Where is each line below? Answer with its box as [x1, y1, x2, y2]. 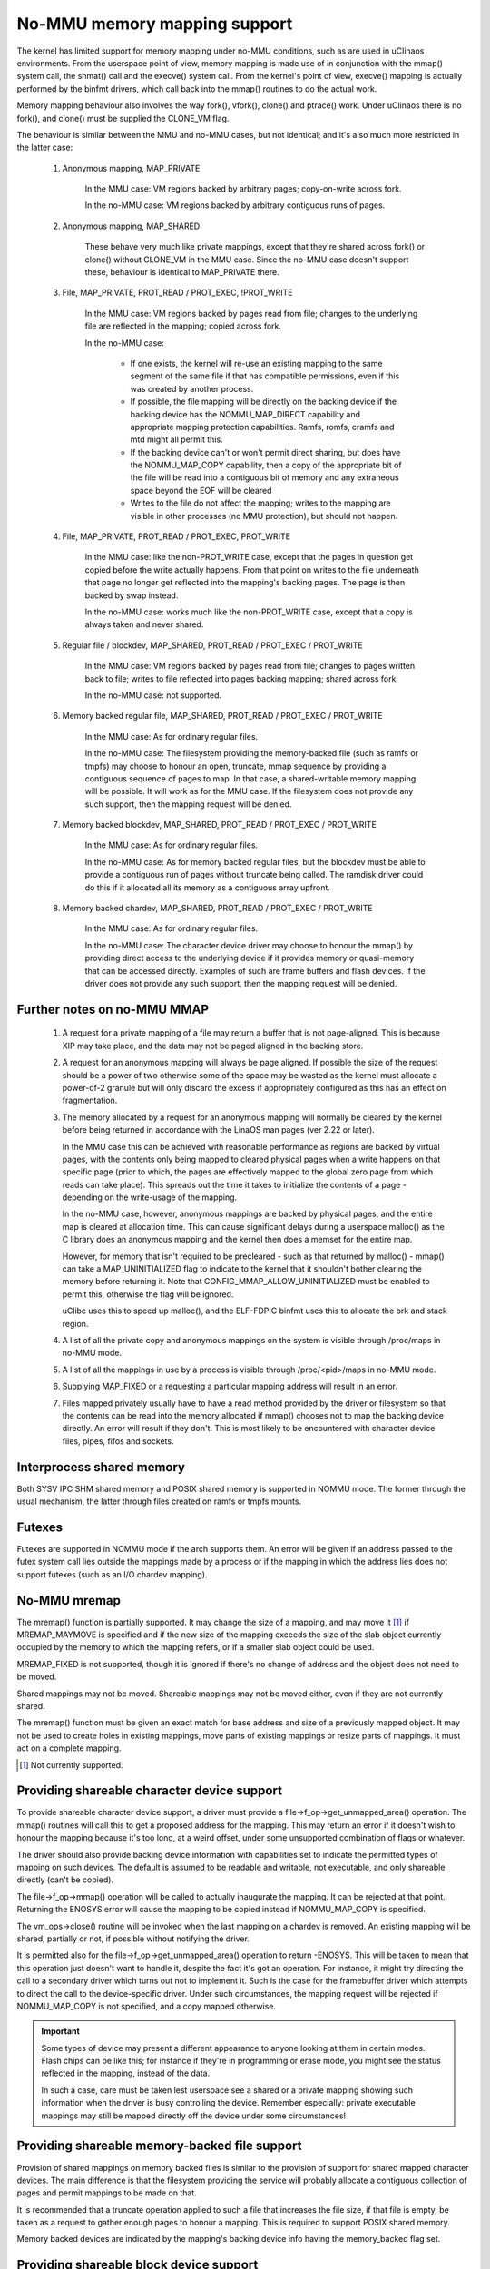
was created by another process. [130, 383, 254, 394]
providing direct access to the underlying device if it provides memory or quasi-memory [84, 953, 415, 964]
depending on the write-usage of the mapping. [62, 1192, 238, 1203]
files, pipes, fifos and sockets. [62, 1435, 174, 1447]
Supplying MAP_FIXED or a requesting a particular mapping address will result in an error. [62, 1380, 398, 1392]
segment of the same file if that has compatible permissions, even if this [130, 370, 400, 381]
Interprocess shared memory [16, 1459, 186, 1475]
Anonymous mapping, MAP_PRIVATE [62, 162, 201, 173]
